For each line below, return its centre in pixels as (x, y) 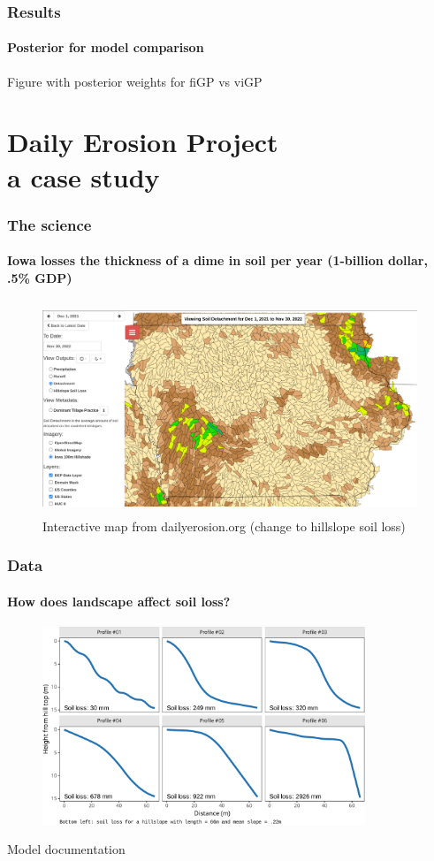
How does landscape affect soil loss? (119, 601)
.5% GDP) (40, 277)
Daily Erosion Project (143, 142)
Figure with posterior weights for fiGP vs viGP (135, 81)
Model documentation (66, 849)
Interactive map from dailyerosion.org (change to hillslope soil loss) (224, 526)
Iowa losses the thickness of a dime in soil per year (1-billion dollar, (217, 260)
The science (49, 224)
